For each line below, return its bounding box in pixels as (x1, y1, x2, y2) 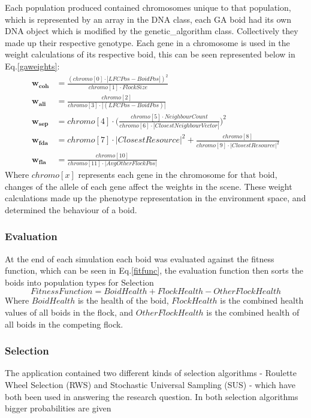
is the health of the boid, (77, 294, 169, 307)
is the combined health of (206, 306, 300, 318)
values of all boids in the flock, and (5, 306, 134, 318)
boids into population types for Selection (5, 275, 154, 288)
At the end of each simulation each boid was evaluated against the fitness (5, 252, 274, 265)
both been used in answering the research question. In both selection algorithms (5, 390, 298, 402)
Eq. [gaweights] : (5, 59, 60, 72)
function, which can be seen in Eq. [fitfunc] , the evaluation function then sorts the (5, 264, 303, 277)
